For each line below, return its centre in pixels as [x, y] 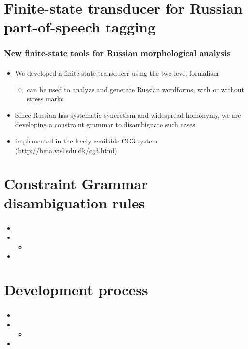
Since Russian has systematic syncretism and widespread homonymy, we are [128, 115]
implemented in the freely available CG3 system [86, 140]
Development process [76, 290]
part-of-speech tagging [80, 27]
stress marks [45, 99]
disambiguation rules [75, 202]
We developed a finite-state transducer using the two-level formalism [117, 73]
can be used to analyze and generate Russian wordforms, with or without [135, 89]
